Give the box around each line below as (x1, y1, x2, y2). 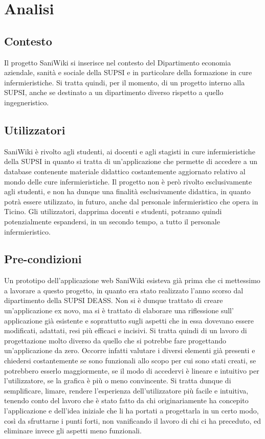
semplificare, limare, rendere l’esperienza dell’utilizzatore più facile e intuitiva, (4, 385, 249, 396)
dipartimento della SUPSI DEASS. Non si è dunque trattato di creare (4, 295, 223, 306)
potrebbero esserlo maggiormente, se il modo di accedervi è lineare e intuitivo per (4, 365, 259, 376)
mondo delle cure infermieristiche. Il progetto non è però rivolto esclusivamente (4, 176, 252, 187)
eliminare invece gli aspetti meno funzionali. (4, 425, 142, 436)
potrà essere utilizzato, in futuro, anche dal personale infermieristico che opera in (4, 196, 258, 206)
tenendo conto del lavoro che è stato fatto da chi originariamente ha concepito (4, 395, 249, 406)
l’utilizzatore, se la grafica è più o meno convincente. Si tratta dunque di (4, 375, 231, 386)
